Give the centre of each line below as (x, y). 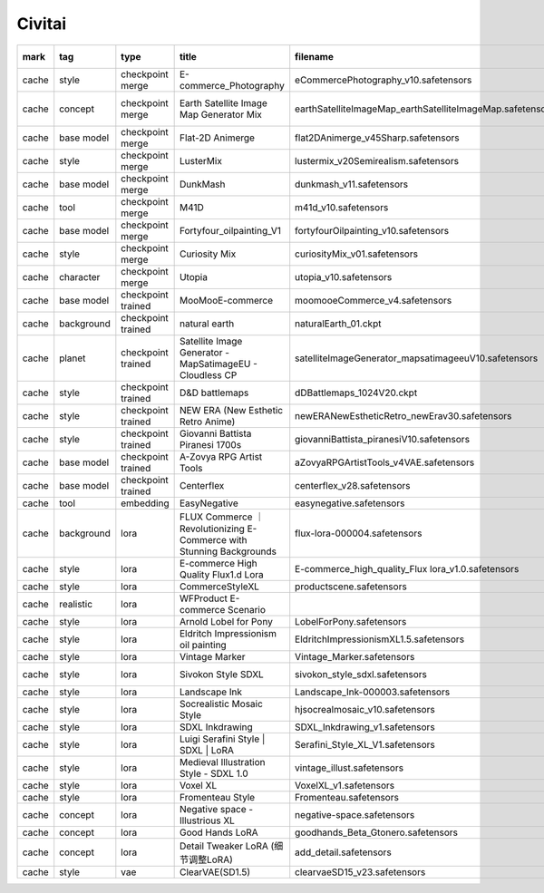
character (80, 277)
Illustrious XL (207, 820)
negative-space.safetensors (355, 814)
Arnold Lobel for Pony (226, 621)
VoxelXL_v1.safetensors (345, 785)
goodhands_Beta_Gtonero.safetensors (376, 832)
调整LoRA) (210, 859)
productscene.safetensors (351, 587)
